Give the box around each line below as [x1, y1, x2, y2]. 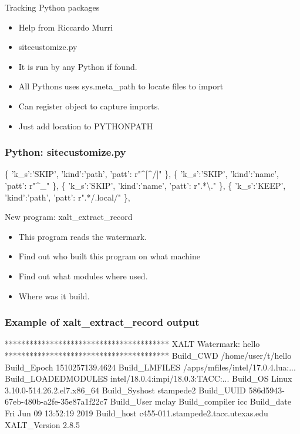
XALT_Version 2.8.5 [5, 418, 80, 430]
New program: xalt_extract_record [5, 211, 133, 223]
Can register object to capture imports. [18, 99, 160, 112]
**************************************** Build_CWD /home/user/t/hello [5, 349, 292, 361]
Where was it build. [18, 289, 90, 302]
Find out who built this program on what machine [18, 250, 200, 262]
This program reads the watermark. [18, 230, 147, 242]
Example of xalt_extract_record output [5, 315, 200, 329]
